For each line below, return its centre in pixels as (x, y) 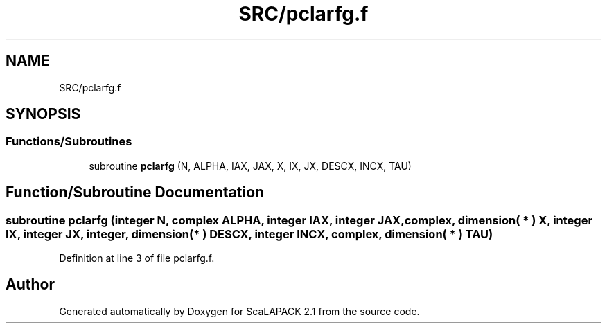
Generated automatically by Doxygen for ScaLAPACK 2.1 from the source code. (239, 311)
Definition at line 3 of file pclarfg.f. (137, 258)
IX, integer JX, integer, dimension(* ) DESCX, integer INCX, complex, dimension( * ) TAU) (249, 234)
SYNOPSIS (43, 114)
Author (30, 285)
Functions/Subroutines (69, 142)
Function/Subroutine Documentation (135, 193)
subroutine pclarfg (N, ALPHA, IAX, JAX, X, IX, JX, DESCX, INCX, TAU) (250, 166)
